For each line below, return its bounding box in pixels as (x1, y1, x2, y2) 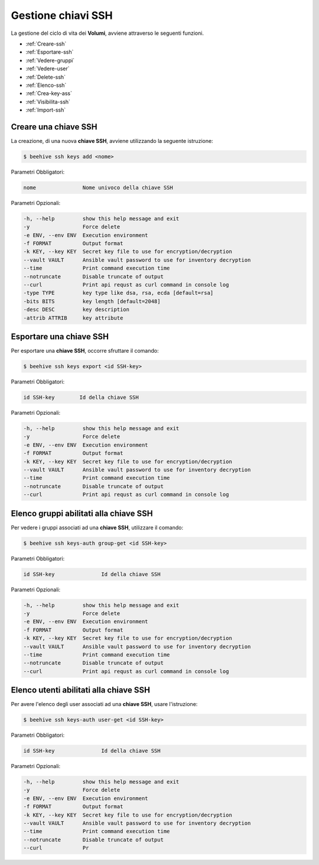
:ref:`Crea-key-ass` (25, 90, 73, 97)
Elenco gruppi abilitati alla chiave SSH (11, 508, 153, 518)
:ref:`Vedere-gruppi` (25, 57, 75, 64)
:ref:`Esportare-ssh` (25, 48, 74, 56)
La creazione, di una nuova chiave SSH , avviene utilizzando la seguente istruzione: (11, 137, 213, 144)
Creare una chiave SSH (11, 122, 97, 132)
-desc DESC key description (23, 306, 130, 313)
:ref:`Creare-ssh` (25, 40, 67, 47)
